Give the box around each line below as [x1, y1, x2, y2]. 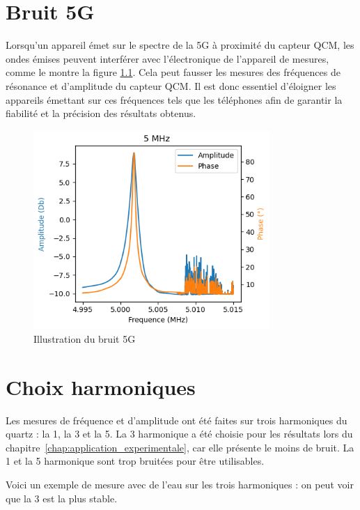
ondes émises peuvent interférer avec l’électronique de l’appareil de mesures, [6, 51, 329, 65]
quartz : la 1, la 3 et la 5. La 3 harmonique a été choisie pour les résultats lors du [6, 426, 353, 441]
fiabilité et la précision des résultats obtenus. [6, 106, 196, 121]
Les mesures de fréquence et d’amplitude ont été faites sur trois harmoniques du [6, 412, 347, 427]
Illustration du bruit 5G [33, 331, 136, 346]
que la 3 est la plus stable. [6, 490, 118, 505]
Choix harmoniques [6, 372, 196, 401]
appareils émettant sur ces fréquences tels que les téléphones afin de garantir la [6, 92, 343, 107]
